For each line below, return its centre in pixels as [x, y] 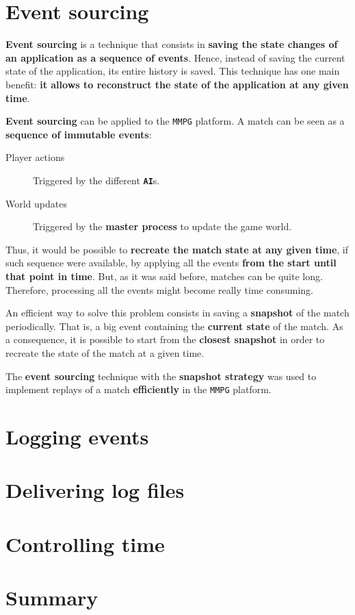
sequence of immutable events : [79, 134]
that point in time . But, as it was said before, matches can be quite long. [164, 276]
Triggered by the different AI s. [96, 180]
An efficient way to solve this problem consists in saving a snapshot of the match [177, 313]
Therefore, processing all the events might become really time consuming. [159, 289]
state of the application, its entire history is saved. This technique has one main [173, 71]
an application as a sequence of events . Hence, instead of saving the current [175, 57]
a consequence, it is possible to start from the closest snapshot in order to [165, 339]
